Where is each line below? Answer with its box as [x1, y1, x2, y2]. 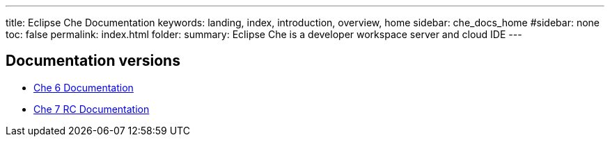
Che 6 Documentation [33, 81, 134, 94]
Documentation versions [6, 52, 180, 70]
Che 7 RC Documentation [33, 103, 150, 115]
